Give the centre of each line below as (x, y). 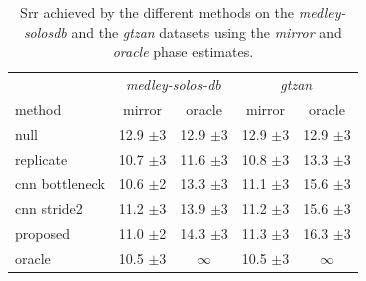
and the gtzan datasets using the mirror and (206, 31)
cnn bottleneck (60, 183)
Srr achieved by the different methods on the (157, 12)
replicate (41, 158)
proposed (42, 233)
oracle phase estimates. (183, 51)
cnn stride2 (49, 208)
